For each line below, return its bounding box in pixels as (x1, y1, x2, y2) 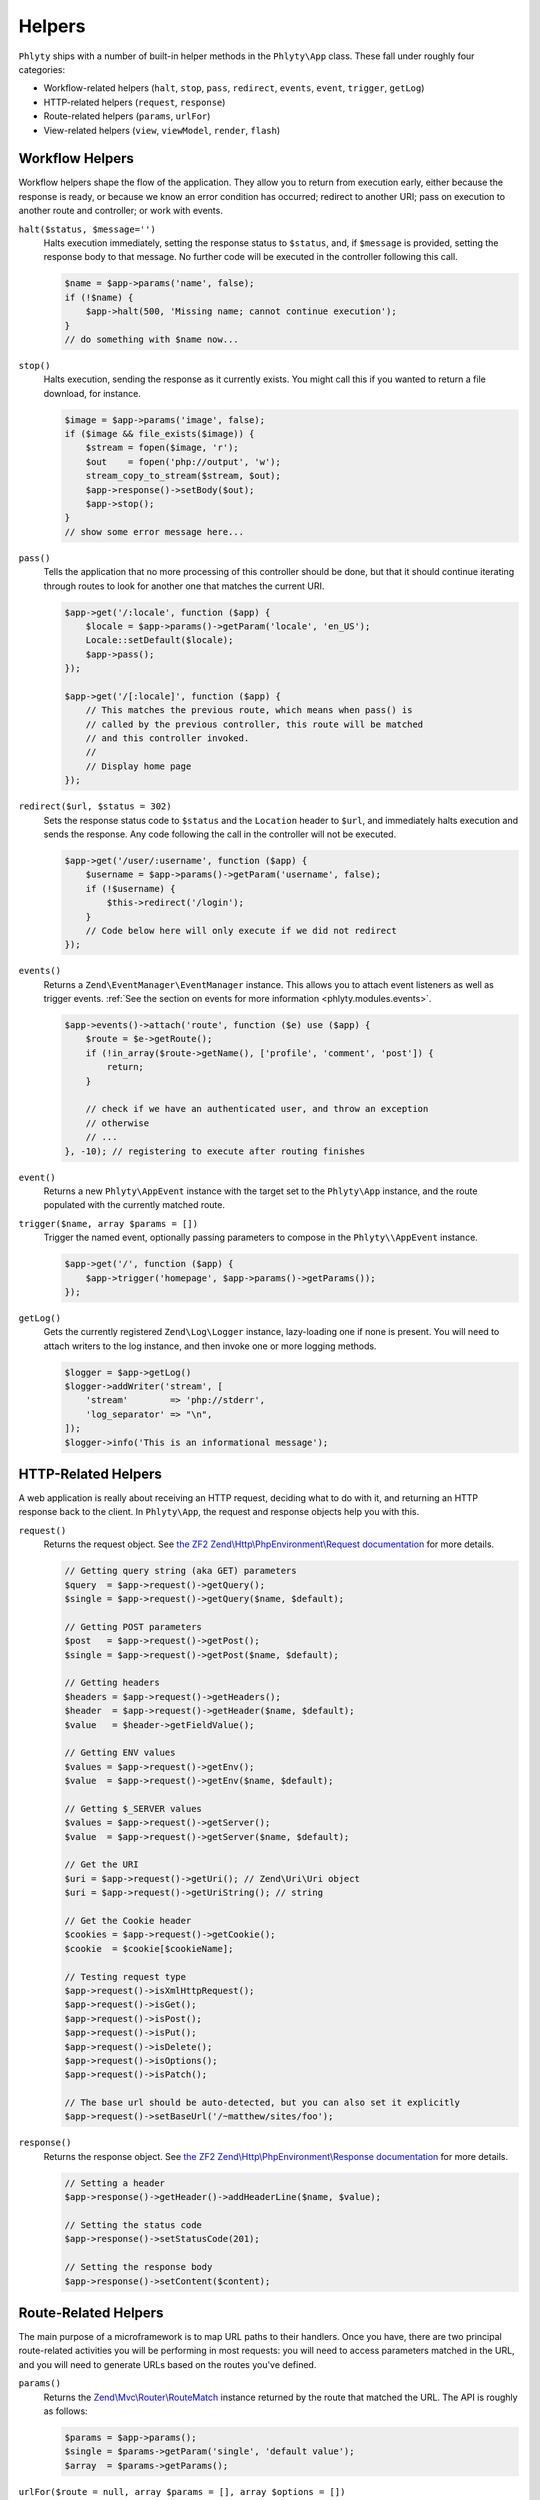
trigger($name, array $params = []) (18, 1218, 199, 1229)
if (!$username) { (85, 883, 176, 894)
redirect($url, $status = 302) (18, 801, 172, 812)
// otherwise (85, 1117, 150, 1129)
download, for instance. (43, 387, 142, 399)
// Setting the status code (64, 2220, 202, 2231)
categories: (18, 63, 65, 75)
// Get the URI (64, 1859, 139, 1870)
